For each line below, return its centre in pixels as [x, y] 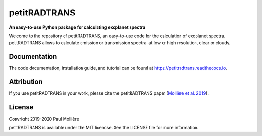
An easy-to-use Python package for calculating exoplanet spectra [77, 27]
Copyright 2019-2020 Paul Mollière [44, 119]
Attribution [26, 82]
